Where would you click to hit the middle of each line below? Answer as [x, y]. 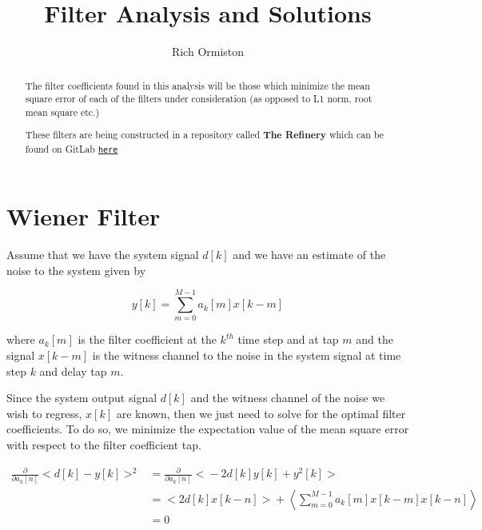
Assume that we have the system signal [103, 255]
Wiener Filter [84, 216]
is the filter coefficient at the [147, 339]
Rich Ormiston [208, 52]
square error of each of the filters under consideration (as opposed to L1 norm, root [199, 99]
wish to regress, [44, 413]
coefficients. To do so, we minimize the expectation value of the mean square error [208, 429]
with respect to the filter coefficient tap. [104, 444]
